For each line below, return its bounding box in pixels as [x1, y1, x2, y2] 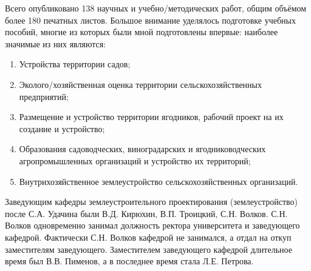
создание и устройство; [19, 122, 105, 135]
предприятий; [19, 90, 69, 102]
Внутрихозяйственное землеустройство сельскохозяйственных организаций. [19, 175, 298, 187]
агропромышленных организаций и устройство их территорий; [19, 154, 251, 167]
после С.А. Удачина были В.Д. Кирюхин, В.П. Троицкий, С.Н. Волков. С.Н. [5, 207, 288, 219]
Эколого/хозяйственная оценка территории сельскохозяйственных [19, 78, 262, 90]
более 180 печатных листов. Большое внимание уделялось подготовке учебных [5, 13, 296, 26]
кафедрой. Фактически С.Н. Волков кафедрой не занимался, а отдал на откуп [5, 230, 292, 243]
